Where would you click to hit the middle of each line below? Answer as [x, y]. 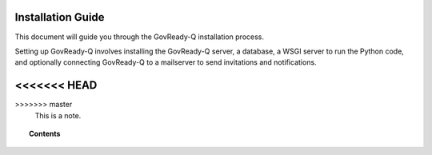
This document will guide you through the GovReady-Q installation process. [139, 37]
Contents [45, 133]
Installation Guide [60, 17]
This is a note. [58, 115]
